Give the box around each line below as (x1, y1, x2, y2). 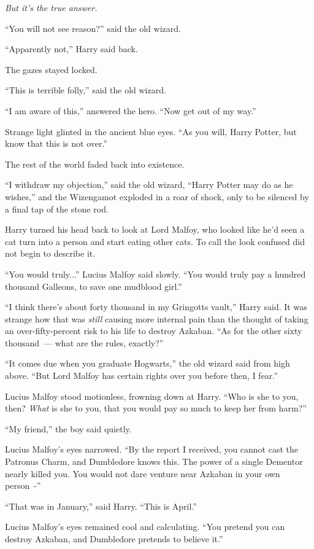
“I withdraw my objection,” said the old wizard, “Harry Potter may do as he (5, 178, 293, 191)
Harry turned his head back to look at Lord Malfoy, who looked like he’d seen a (5, 223, 305, 236)
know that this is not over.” (5, 137, 108, 150)
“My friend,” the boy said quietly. (5, 422, 132, 435)
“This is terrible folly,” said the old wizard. (5, 84, 166, 96)
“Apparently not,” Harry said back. (5, 42, 138, 55)
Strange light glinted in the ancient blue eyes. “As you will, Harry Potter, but (5, 125, 297, 138)
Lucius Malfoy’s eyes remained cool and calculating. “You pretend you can (5, 520, 285, 533)
